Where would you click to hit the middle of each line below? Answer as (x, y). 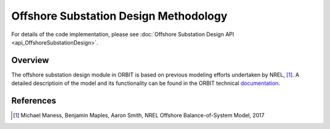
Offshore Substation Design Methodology (119, 16)
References (34, 101)
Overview (30, 60)
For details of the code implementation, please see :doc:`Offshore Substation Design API (123, 34)
